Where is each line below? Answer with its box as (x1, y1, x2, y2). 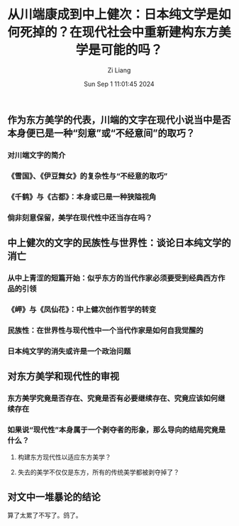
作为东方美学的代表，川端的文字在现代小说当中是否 (7, 114, 231, 126)
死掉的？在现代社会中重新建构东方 (20, 24, 219, 40)
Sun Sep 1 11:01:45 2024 (84, 80, 155, 88)
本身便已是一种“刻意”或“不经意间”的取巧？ (7, 127, 196, 139)
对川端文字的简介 (7, 150, 66, 160)
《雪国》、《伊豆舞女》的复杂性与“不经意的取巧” (7, 171, 168, 181)
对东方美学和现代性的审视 (7, 371, 119, 383)
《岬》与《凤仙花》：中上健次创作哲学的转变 (7, 305, 157, 314)
